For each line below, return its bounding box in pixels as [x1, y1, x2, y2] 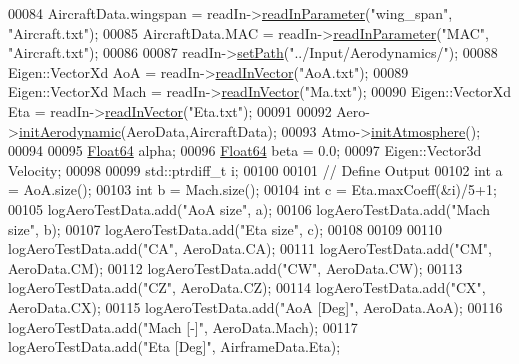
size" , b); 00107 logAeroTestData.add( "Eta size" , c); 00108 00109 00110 [8, 218, 443, 239]
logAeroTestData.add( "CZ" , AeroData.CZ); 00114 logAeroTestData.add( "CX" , [8, 277, 486, 298]
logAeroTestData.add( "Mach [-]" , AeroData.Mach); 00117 [8, 316, 358, 337]
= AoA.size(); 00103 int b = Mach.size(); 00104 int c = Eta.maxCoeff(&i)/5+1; [8, 179, 497, 200]
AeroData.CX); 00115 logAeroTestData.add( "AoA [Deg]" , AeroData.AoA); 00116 [8, 296, 503, 317]
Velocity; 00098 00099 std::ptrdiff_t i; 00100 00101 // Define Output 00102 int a [8, 159, 503, 180]
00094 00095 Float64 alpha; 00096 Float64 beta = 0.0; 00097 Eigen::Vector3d [8, 140, 482, 161]
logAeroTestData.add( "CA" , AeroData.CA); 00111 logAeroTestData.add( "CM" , [8, 238, 492, 259]
